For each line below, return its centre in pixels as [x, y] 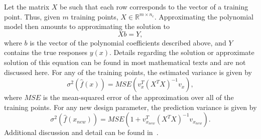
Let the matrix [27, 6]
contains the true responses [46, 52]
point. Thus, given [32, 16]
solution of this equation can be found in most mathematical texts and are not [125, 62]
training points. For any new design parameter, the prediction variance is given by [130, 107]
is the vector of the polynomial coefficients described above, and [128, 42]
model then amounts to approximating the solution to [87, 26]
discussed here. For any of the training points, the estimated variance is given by [128, 72]
